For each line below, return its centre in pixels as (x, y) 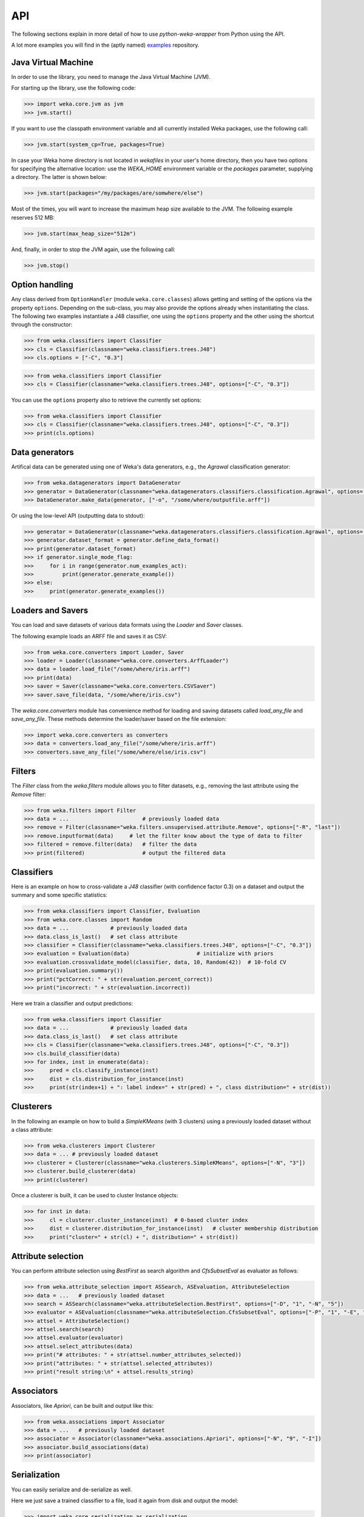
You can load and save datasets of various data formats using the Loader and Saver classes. (127, 625)
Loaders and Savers (50, 611)
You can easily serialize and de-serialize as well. (72, 1489)
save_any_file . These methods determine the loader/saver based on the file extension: (119, 718)
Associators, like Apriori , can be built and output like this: (83, 1405)
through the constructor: (42, 325)
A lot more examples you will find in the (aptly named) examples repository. (105, 45)
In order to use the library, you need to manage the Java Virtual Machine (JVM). (111, 76)
